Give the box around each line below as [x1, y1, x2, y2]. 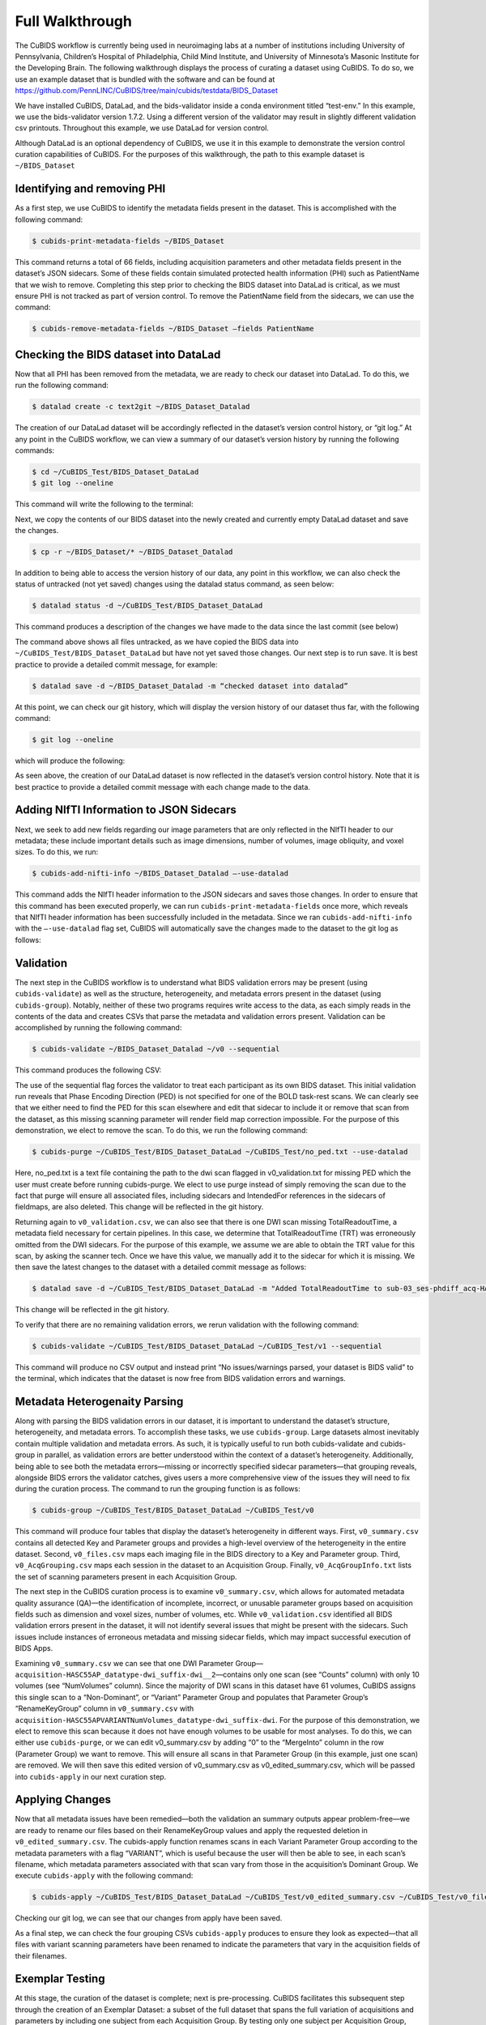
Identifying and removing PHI [15, 182, 166, 196]
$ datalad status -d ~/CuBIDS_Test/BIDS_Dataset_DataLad [32, 601, 263, 611]
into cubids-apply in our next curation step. [15, 1771, 167, 1781]
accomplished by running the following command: [15, 1023, 182, 1033]
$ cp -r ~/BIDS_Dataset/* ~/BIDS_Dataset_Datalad [32, 548, 233, 556]
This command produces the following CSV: [15, 1065, 162, 1075]
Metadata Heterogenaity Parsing [15, 1394, 184, 1409]
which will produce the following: [15, 756, 126, 765]
